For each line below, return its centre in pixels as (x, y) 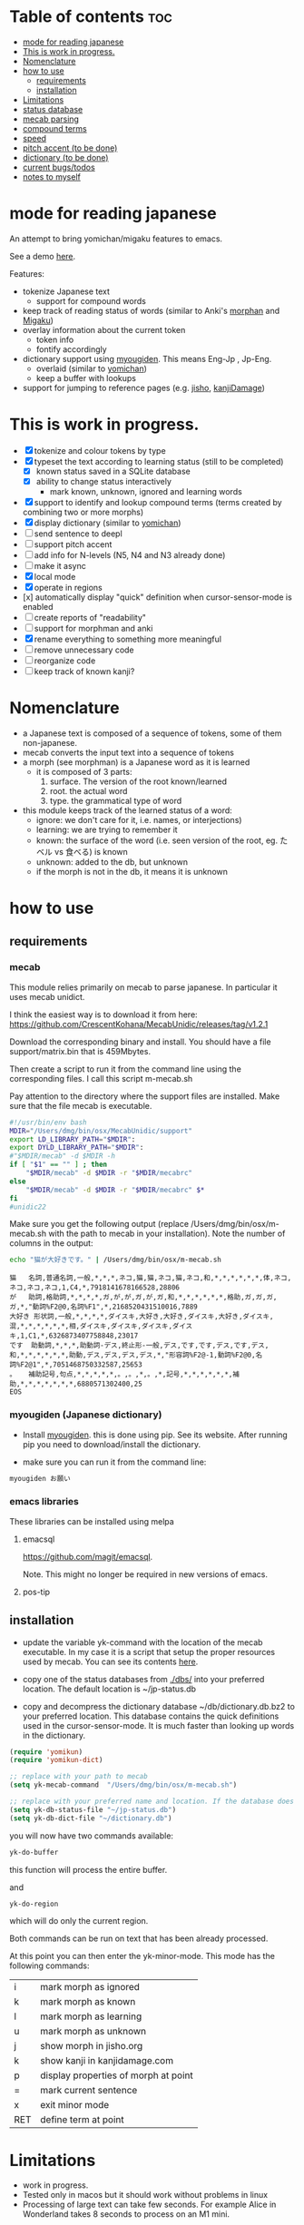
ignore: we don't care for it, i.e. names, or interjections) (139, 819)
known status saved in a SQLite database (113, 471)
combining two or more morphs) (83, 512)
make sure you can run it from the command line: (114, 1462)
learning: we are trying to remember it (107, 829)
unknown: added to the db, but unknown (112, 862)
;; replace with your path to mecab (78, 1777)
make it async (60, 565)
